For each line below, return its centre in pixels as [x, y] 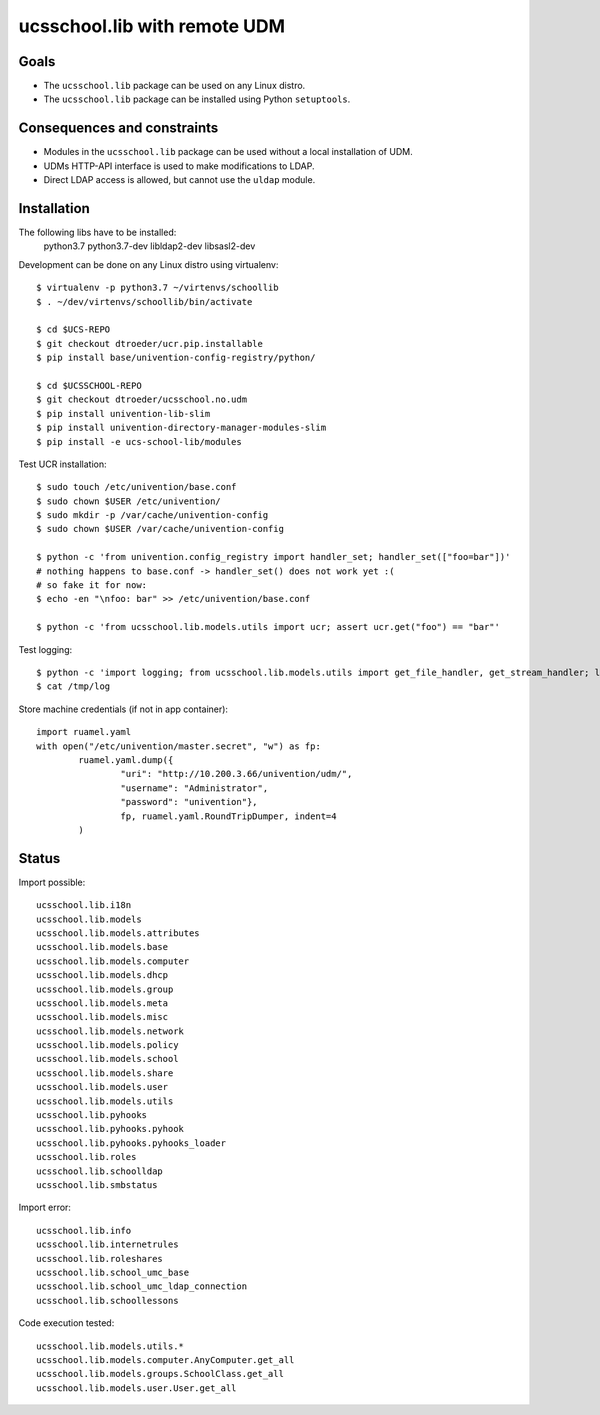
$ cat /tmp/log [73, 686]
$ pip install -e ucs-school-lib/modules [139, 441]
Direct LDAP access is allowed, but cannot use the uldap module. [179, 180]
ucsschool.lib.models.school [107, 1059]
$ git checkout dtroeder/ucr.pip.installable [150, 343]
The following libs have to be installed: [97, 232]
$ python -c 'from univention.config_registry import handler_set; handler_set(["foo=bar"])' [273, 557]
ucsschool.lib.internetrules [107, 1244]
